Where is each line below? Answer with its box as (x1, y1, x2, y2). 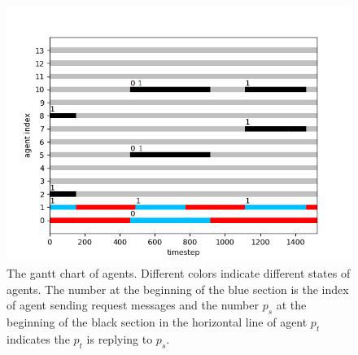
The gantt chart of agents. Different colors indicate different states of (7, 264, 351, 281)
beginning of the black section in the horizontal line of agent (7, 313, 308, 330)
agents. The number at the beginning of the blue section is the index (7, 280, 349, 297)
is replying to (86, 330, 153, 347)
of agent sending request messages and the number (7, 296, 259, 313)
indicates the (7, 330, 70, 347)
